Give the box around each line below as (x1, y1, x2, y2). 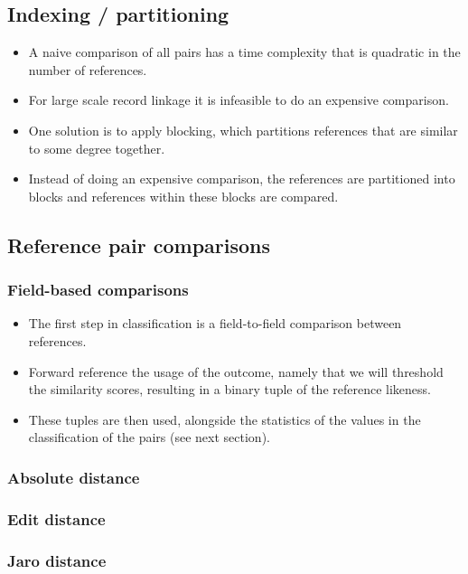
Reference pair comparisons (7, 231, 271, 259)
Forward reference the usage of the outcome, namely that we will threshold (28, 362, 444, 381)
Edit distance (7, 507, 106, 530)
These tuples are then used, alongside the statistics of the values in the (28, 409, 421, 428)
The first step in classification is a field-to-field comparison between (28, 314, 402, 333)
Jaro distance (7, 549, 107, 571)
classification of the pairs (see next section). (28, 428, 270, 447)
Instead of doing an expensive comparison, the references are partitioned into (28, 169, 455, 188)
